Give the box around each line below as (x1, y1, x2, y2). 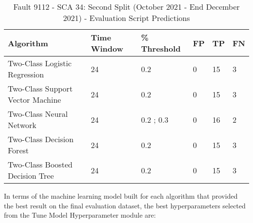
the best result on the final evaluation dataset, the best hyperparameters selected (4, 200, 246, 210)
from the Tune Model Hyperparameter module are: (4, 210, 156, 220)
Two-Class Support (8, 83, 73, 94)
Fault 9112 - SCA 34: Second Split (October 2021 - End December (13, 1, 240, 12)
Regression (8, 69, 44, 80)
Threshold (141, 43, 181, 54)
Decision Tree (8, 170, 54, 181)
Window (90, 43, 124, 54)
